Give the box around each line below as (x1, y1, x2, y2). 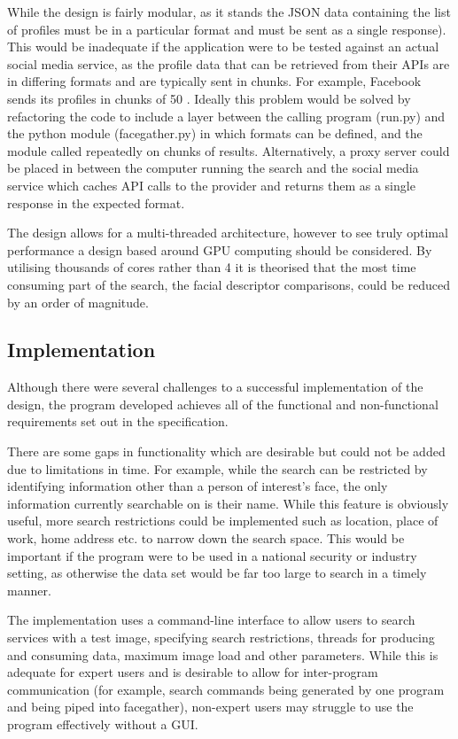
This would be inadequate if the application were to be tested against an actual (7, 37, 439, 56)
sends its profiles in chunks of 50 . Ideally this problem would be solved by (7, 89, 411, 107)
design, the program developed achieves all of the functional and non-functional (7, 394, 439, 413)
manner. (7, 580, 51, 599)
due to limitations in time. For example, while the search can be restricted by (7, 459, 428, 478)
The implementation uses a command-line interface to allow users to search (7, 611, 415, 629)
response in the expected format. (7, 193, 185, 212)
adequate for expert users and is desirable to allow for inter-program (7, 663, 378, 681)
